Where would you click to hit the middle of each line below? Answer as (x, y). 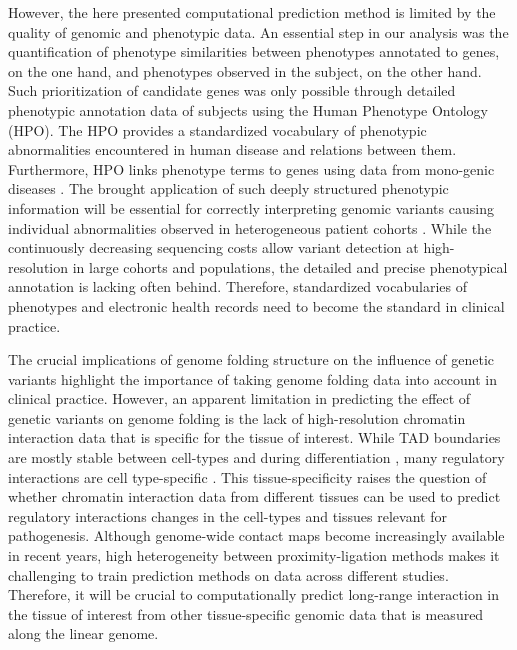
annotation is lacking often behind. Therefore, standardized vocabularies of (237, 286)
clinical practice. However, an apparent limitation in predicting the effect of (239, 398)
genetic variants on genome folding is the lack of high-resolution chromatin (237, 417)
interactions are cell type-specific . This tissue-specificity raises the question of (247, 476)
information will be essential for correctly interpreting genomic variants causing (251, 207)
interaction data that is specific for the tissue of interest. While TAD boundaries (254, 437)
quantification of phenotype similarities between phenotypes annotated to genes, (254, 51)
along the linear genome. (83, 633)
